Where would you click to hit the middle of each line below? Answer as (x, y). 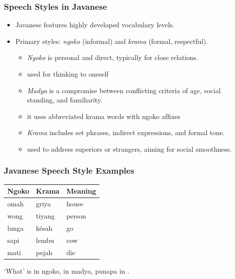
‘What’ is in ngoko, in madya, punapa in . (67, 270)
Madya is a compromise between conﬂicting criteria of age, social (124, 90)
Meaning (81, 191)
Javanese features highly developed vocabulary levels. (95, 25)
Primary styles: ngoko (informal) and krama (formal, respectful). (112, 41)
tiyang (45, 215)
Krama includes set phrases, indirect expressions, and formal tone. (126, 132)
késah (44, 228)
